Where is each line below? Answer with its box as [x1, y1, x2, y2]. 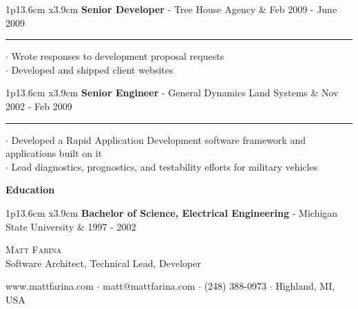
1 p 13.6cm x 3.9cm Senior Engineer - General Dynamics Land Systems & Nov [6, 85, 339, 100]
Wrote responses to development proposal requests [11, 49, 224, 63]
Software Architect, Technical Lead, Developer [6, 255, 201, 270]
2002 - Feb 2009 [6, 98, 72, 113]
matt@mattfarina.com [103, 279, 196, 293]
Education [6, 182, 55, 197]
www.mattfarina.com [6, 279, 94, 293]
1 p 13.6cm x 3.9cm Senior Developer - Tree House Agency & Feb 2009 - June [6, 2, 337, 16]
